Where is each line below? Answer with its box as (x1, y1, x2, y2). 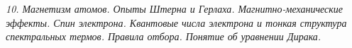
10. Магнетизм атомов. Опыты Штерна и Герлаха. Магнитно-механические (6, 1, 343, 16)
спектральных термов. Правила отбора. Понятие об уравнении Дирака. (6, 29, 321, 44)
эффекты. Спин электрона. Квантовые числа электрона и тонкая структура (6, 15, 347, 30)
